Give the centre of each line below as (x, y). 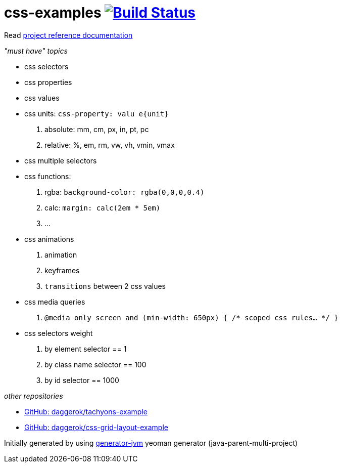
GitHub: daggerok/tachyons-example (86, 411)
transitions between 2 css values (105, 286)
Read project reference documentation (68, 35)
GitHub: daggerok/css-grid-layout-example (96, 427)
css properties (48, 82)
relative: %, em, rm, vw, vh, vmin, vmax (110, 145)
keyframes (62, 270)
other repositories (34, 396)
